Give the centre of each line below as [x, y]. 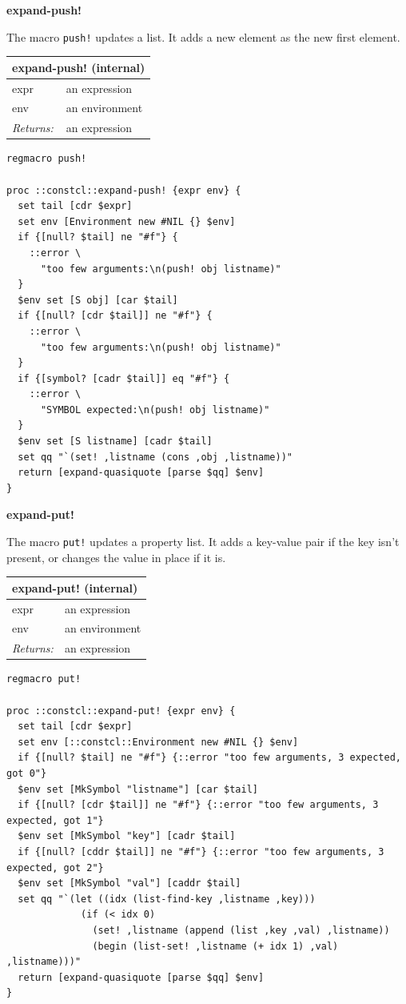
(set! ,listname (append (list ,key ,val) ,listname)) [241, 930]
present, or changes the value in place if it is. [116, 557]
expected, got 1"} [55, 820]
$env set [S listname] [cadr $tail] [115, 442]
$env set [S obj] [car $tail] [98, 300]
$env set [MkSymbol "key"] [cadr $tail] [127, 836]
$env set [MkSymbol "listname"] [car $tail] [138, 789]
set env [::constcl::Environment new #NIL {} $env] [158, 742]
